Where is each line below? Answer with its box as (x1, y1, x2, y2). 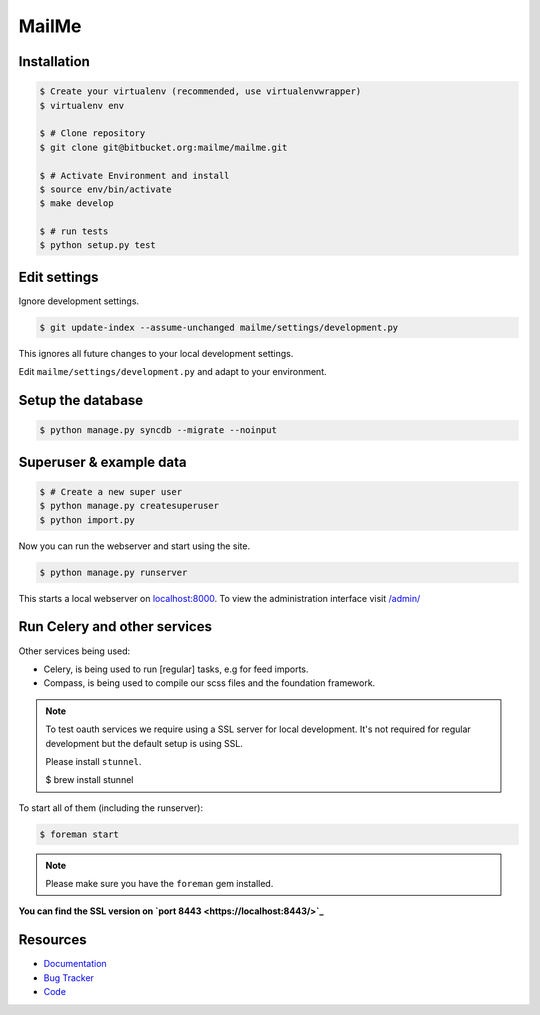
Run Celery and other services (18, 618, 212, 635)
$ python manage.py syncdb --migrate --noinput (39, 425, 277, 436)
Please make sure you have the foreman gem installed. (45, 878, 274, 890)
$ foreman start (39, 828, 120, 840)
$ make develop (39, 198, 114, 209)
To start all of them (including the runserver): (18, 801, 204, 814)
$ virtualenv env (39, 100, 125, 111)
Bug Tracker (43, 971, 95, 984)
